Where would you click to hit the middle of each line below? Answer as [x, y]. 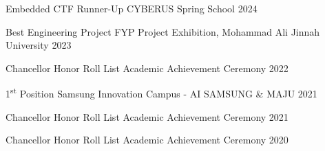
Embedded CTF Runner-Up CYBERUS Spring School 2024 [132, 8]
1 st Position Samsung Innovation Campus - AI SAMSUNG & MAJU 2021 [161, 93]
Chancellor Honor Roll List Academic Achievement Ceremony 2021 [147, 116]
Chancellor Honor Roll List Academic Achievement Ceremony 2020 [147, 140]
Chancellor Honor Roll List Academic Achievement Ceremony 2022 [147, 68]
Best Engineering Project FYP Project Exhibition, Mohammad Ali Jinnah [163, 31]
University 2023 [39, 45]
